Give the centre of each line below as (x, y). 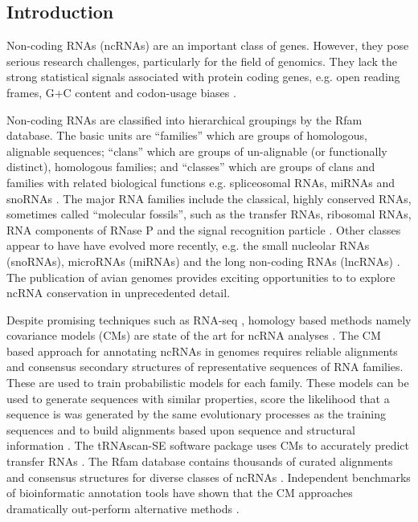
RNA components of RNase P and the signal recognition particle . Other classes (204, 229)
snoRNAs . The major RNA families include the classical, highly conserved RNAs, (209, 198)
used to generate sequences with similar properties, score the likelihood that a (198, 398)
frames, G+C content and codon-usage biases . (121, 92)
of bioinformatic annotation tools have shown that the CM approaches (180, 493)
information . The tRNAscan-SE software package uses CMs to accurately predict (208, 445)
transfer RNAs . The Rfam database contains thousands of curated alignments (200, 461)
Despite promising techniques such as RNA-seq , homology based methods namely (209, 319)
